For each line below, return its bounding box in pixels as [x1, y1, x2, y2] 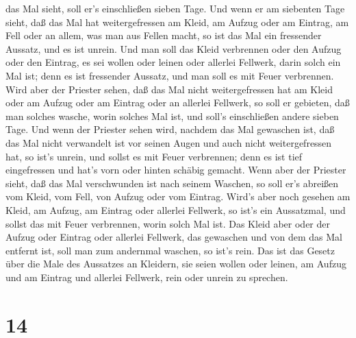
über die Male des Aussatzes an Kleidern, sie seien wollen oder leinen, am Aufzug [5, 256, 346, 271]
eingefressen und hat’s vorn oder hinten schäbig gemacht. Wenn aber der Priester [5, 162, 346, 177]
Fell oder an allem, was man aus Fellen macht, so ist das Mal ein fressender [5, 28, 322, 43]
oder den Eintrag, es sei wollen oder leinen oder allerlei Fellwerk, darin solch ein [5, 55, 341, 69]
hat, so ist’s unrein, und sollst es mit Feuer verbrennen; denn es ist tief [5, 149, 303, 163]
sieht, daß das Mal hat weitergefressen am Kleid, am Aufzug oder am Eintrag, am [5, 14, 349, 29]
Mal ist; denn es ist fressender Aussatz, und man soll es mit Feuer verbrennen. [5, 68, 334, 82]
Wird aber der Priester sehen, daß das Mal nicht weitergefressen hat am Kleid [5, 82, 333, 96]
